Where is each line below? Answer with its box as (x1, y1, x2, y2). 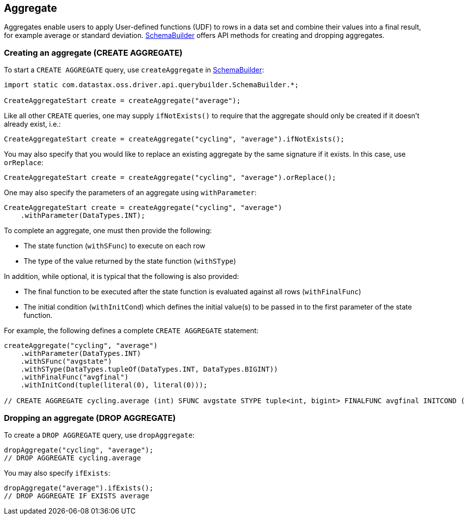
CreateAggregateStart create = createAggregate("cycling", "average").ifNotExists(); (4, 135, 345, 143)
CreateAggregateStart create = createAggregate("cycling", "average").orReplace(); (4, 173, 336, 182)
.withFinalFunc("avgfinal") (20, 373, 129, 381)
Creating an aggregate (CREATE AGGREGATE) (4, 47, 183, 58)
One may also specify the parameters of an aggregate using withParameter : (4, 188, 257, 197)
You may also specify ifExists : (4, 468, 110, 477)
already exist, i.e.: (4, 120, 61, 129)
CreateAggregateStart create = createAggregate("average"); (4, 97, 241, 105)
